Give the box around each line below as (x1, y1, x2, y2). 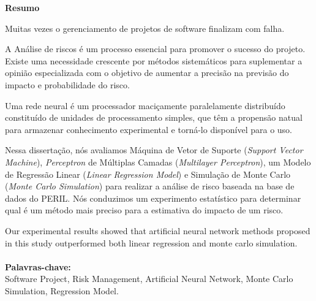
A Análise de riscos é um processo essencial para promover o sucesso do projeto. (5, 42, 306, 55)
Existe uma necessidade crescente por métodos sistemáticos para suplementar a (5, 54, 303, 67)
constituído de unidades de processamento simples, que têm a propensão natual (5, 111, 303, 124)
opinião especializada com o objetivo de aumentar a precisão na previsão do (5, 66, 289, 79)
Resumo (5, 1, 40, 13)
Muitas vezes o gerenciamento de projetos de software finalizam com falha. (5, 21, 285, 34)
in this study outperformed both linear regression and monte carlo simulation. (5, 236, 298, 249)
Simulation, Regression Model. (5, 284, 119, 297)
